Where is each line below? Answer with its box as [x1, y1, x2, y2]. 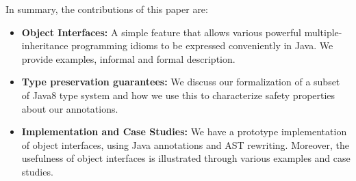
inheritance [21, 38, 68, 53]
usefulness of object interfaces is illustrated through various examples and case [21, 151, 351, 165]
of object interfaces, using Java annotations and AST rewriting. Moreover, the [21, 137, 349, 152]
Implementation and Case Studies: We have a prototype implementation [21, 124, 347, 139]
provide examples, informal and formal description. [21, 51, 236, 66]
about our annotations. [21, 101, 118, 115]
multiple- [304, 25, 342, 39]
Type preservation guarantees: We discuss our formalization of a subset [21, 74, 340, 89]
